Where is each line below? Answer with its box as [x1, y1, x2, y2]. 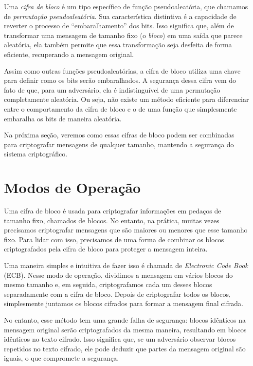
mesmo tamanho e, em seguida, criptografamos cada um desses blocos [4, 279, 212, 289]
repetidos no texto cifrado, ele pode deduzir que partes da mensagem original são [4, 343, 246, 353]
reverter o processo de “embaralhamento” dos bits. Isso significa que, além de [4, 20, 234, 31]
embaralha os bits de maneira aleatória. [4, 113, 122, 123]
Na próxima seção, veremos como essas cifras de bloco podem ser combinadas [4, 130, 235, 140]
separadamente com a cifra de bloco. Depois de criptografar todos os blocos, [4, 289, 231, 299]
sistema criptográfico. [4, 149, 68, 159]
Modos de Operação [4, 177, 141, 197]
